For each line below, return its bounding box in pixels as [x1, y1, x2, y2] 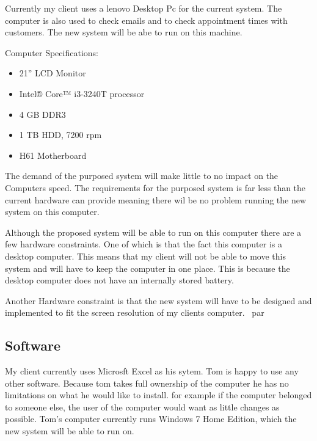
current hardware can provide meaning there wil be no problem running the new [5, 193, 307, 206]
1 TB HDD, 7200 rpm [19, 128, 102, 141]
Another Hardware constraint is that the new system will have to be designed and [5, 294, 312, 307]
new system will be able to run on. [5, 425, 134, 437]
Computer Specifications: [5, 46, 98, 59]
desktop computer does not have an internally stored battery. [5, 274, 234, 286]
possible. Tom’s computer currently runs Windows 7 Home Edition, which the [5, 412, 297, 425]
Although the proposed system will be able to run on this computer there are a [5, 225, 302, 238]
